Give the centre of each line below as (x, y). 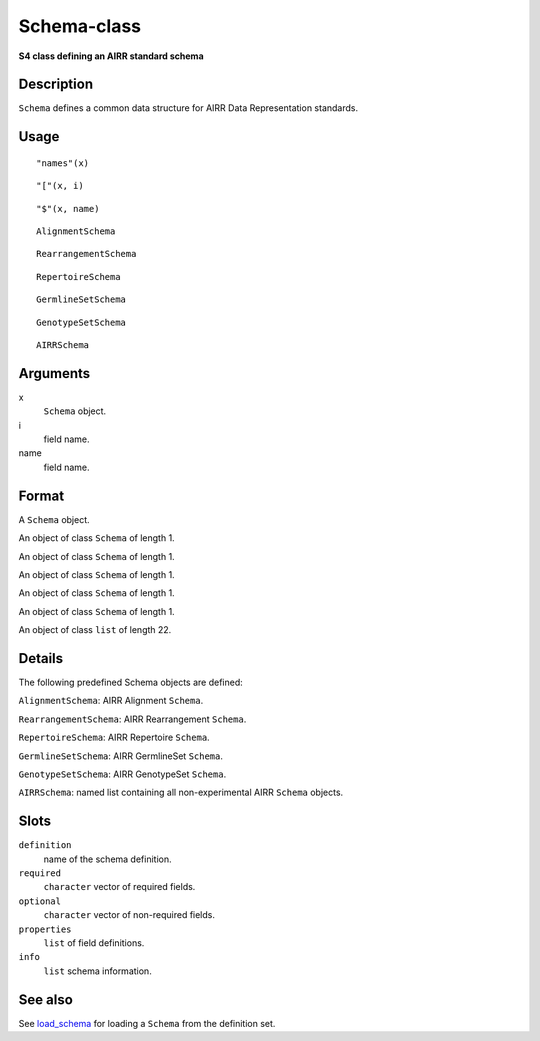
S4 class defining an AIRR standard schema (111, 56)
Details (41, 658)
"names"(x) (63, 163)
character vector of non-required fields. (129, 915)
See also (46, 999)
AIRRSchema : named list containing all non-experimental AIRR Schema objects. (181, 792)
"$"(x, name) (68, 208)
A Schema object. (54, 519)
